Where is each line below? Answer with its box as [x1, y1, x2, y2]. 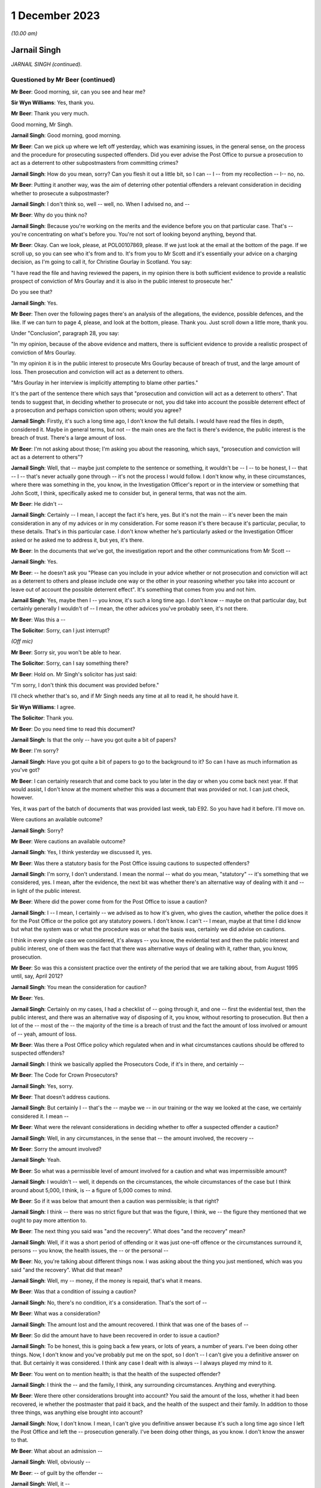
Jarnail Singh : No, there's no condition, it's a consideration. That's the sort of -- [11, 1299, 207, 1306]
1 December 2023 [11, 9, 100, 22]
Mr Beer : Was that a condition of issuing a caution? [11, 1288, 137, 1295]
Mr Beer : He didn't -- [11, 501, 63, 507]
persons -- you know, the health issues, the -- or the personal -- [11, 1247, 169, 1254]
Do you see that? [11, 289, 53, 296]
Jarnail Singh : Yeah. [11, 1156, 61, 1164]
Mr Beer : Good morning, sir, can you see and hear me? [11, 88, 146, 95]
